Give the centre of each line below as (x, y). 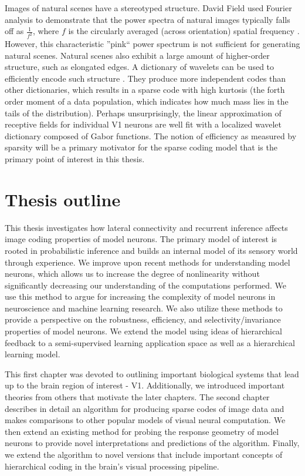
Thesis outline (63, 199)
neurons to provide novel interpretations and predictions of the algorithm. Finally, (152, 443)
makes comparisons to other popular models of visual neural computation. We (145, 420)
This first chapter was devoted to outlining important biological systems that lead (152, 373)
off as (14, 31)
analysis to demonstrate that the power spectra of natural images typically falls (148, 19)
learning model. (33, 354)
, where (46, 31)
